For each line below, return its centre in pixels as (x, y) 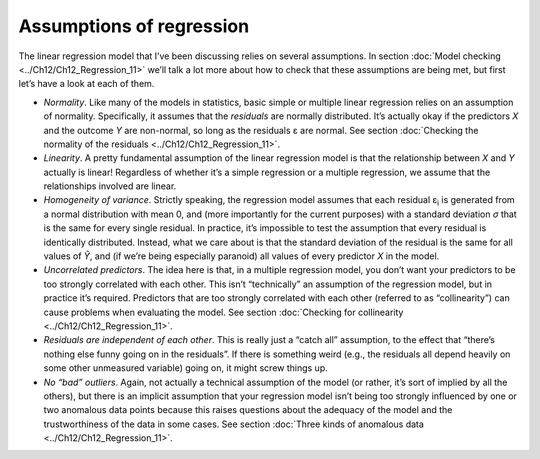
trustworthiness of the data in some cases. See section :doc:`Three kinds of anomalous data (234, 424)
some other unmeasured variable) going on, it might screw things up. (186, 368)
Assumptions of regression (134, 26)
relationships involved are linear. (110, 186)
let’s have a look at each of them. (86, 84)
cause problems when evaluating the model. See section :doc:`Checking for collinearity (223, 312)
